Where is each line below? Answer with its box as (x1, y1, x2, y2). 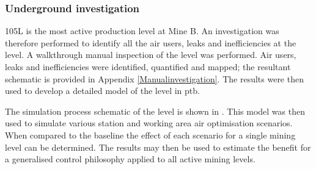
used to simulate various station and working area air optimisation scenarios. (5, 117, 293, 129)
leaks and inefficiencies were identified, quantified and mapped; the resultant (5, 60, 291, 73)
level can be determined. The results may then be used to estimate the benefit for (5, 140, 311, 153)
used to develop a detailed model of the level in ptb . (5, 84, 200, 97)
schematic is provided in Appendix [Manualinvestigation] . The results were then (5, 72, 304, 85)
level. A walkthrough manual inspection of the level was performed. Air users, (5, 48, 296, 61)
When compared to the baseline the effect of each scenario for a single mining (5, 128, 296, 141)
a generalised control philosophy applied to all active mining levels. (5, 153, 255, 165)
